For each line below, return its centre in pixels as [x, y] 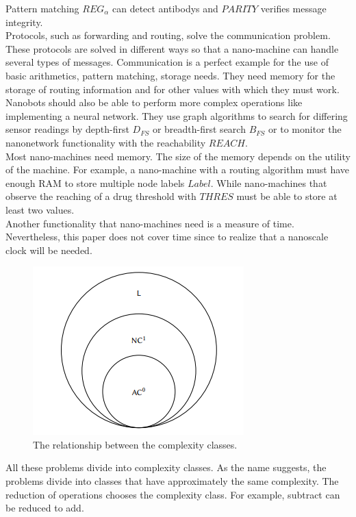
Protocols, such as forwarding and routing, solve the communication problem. [168, 35]
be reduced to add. [45, 508]
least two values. [40, 209]
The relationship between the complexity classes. [135, 444]
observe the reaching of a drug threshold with [101, 196]
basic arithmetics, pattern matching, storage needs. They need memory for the [170, 75]
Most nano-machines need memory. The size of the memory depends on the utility [178, 156]
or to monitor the [305, 129]
